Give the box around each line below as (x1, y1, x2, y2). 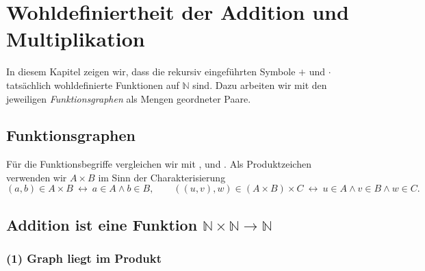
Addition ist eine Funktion (6, 214, 198, 235)
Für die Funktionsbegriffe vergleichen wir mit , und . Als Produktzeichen (6, 157, 311, 171)
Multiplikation (6, 25, 145, 53)
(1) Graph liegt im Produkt (6, 250, 162, 267)
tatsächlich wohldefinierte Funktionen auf (6, 77, 179, 92)
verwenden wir (6, 170, 67, 184)
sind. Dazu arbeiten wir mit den (192, 77, 327, 92)
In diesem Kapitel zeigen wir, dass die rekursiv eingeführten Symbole (6, 64, 296, 79)
